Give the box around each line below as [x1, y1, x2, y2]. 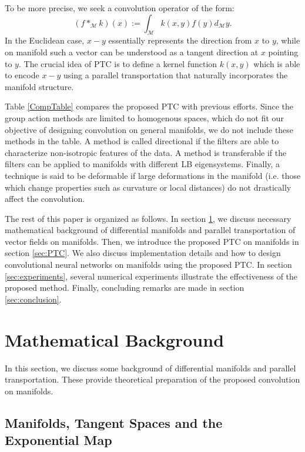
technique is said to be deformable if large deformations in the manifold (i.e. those [5, 169, 301, 181]
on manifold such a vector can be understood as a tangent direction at [5, 45, 259, 58]
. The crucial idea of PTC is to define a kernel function [18, 57, 217, 69]
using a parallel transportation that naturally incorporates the [63, 69, 288, 81]
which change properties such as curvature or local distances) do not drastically [5, 181, 291, 193]
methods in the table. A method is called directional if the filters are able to [5, 135, 279, 147]
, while [276, 34, 300, 46]
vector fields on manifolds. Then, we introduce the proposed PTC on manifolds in [5, 235, 299, 247]
